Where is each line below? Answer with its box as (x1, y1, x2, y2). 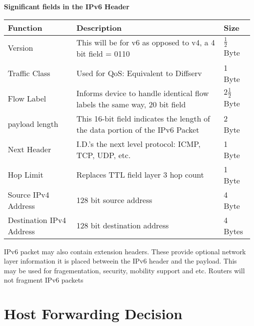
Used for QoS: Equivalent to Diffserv (76, 67, 202, 79)
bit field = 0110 (76, 47, 130, 59)
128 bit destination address (76, 220, 169, 231)
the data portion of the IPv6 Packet (76, 123, 199, 135)
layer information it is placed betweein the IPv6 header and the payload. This (4, 256, 237, 266)
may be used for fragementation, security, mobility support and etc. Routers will (4, 265, 245, 275)
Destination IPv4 (8, 214, 66, 225)
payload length (8, 118, 59, 130)
